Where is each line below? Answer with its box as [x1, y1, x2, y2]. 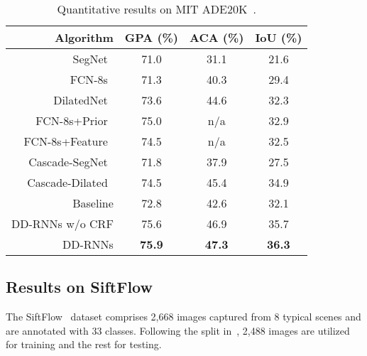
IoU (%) [255, 29, 302, 45]
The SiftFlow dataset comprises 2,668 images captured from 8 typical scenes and [6, 309, 361, 324]
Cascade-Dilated [27, 174, 108, 190]
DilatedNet [53, 92, 108, 108]
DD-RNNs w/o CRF [11, 215, 114, 232]
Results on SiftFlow [6, 276, 153, 298]
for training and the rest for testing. [6, 337, 162, 352]
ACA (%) [190, 29, 244, 45]
